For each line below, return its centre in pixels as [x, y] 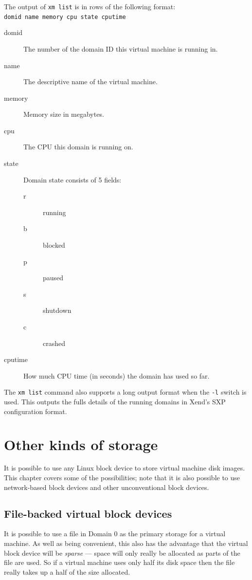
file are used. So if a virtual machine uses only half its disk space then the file [119, 562]
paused [53, 278]
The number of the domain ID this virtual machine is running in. [121, 48]
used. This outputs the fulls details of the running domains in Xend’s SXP [115, 402]
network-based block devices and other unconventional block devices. [107, 487]
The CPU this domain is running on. [78, 147]
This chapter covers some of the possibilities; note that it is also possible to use [122, 477]
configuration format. [36, 411]
